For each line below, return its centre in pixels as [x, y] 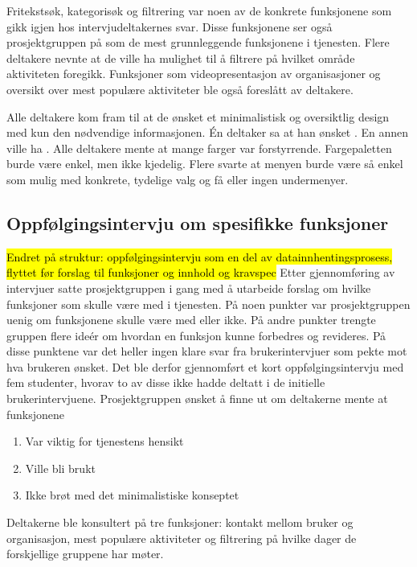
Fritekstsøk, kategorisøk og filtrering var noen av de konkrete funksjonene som [199, 10]
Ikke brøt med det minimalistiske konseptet [132, 495]
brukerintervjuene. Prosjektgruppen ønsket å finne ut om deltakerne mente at [197, 399]
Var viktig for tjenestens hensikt [104, 441]
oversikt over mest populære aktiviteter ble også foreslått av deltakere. [180, 89]
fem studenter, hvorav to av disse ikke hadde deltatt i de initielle [166, 382]
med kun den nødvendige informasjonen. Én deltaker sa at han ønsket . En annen [208, 132]
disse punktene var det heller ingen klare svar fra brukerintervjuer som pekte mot [207, 351]
